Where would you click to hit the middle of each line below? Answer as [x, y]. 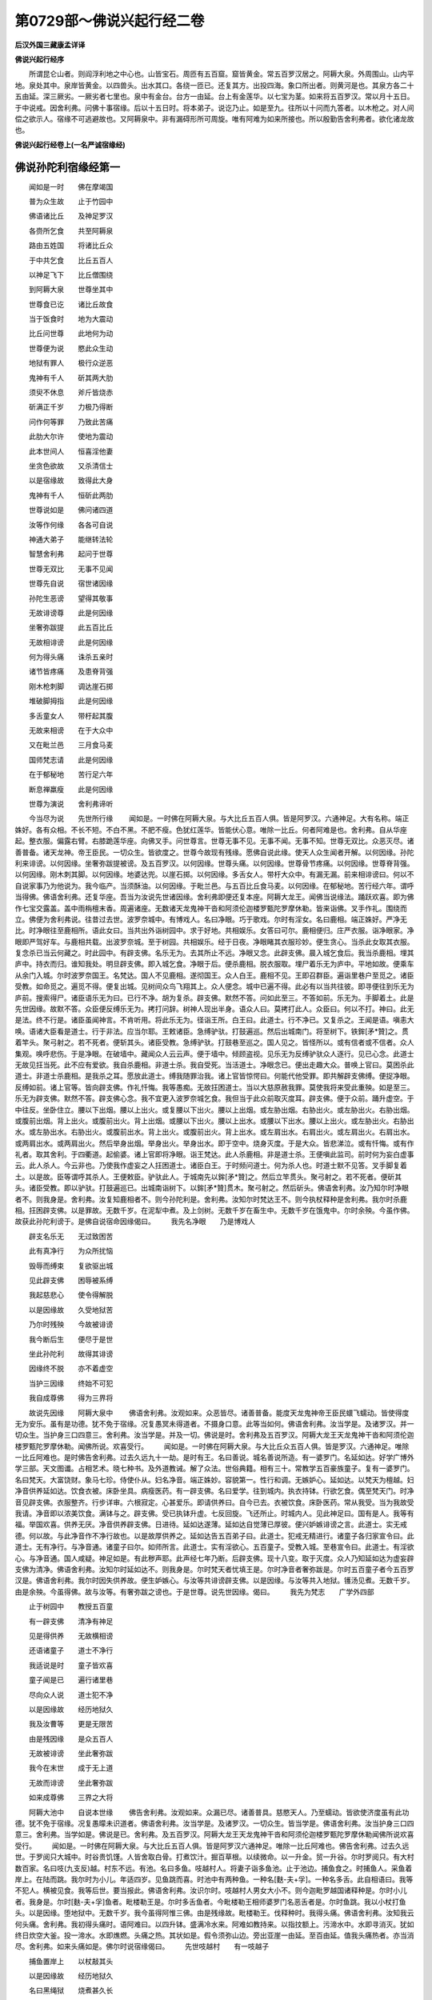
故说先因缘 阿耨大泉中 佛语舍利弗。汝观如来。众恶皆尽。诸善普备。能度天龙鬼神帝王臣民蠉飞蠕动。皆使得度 [219, 1413]
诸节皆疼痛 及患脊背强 [71, 671]
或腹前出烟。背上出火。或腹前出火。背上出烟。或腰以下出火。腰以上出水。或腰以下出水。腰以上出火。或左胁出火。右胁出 [214, 1121]
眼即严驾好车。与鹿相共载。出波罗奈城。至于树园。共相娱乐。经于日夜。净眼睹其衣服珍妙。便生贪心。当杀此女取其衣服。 [214, 942]
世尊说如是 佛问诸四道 [71, 510]
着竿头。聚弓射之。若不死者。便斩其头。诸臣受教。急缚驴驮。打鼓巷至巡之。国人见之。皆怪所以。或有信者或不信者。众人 [214, 1042]
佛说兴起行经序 [39, 59]
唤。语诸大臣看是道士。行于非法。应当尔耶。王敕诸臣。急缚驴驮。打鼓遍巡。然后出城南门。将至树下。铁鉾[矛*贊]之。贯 [212, 1031]
